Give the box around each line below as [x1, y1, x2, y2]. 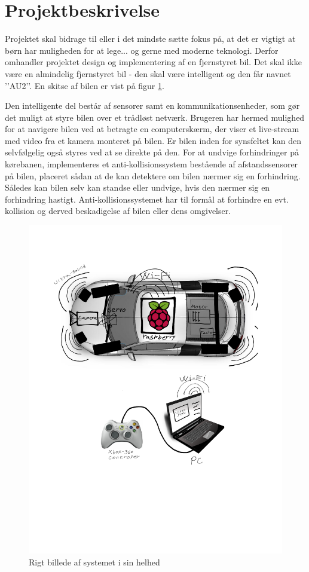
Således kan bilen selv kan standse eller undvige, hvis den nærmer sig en [5, 181, 270, 194]
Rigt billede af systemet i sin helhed [29, 555, 160, 568]
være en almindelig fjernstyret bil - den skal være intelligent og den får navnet [5, 67, 291, 79]
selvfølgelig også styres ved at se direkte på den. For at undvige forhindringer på [5, 146, 299, 158]
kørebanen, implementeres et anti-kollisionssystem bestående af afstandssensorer [5, 158, 298, 170]
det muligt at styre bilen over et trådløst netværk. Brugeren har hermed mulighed [5, 111, 305, 123]
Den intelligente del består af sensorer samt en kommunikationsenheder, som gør [5, 99, 300, 112]
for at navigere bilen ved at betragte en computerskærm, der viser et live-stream [5, 123, 299, 135]
